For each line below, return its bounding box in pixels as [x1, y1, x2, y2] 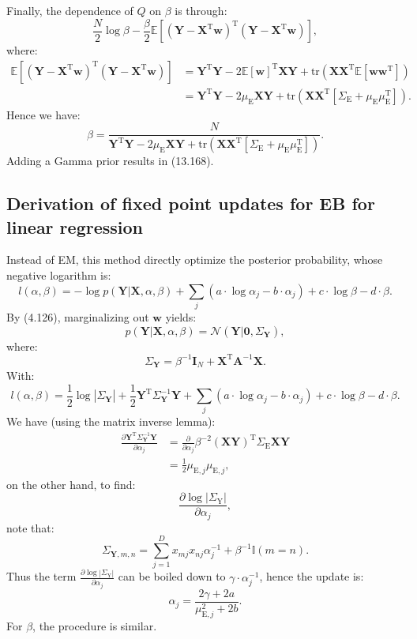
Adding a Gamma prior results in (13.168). [6, 152, 214, 169]
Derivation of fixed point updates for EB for [6, 191, 375, 216]
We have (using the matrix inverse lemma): [6, 413, 216, 430]
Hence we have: [6, 106, 81, 122]
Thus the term [6, 568, 77, 584]
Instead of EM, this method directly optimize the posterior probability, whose [6, 251, 383, 268]
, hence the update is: [259, 568, 364, 584]
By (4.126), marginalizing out [6, 308, 149, 325]
